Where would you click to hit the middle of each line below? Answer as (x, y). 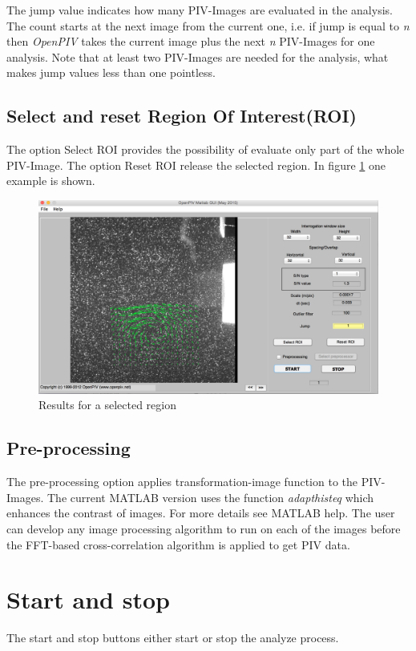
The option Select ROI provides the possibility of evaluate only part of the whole (206, 149)
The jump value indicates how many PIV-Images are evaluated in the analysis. (200, 10)
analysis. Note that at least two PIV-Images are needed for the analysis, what (198, 56)
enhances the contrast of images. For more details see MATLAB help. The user (201, 513)
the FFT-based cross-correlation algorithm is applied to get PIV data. (178, 544)
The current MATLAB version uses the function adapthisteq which (211, 497)
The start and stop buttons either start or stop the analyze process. (173, 638)
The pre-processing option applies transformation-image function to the (182, 482)
